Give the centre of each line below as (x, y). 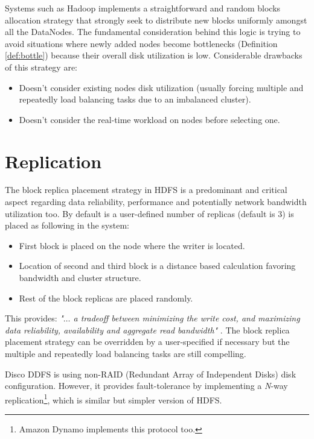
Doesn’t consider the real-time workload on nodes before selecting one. (149, 119)
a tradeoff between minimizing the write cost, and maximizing (187, 318)
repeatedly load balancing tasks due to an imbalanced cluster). (135, 99)
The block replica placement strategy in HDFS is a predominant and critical (146, 190)
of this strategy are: (41, 67)
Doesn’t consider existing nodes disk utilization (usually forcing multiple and (161, 87)
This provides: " (34, 318)
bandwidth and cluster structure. (80, 278)
